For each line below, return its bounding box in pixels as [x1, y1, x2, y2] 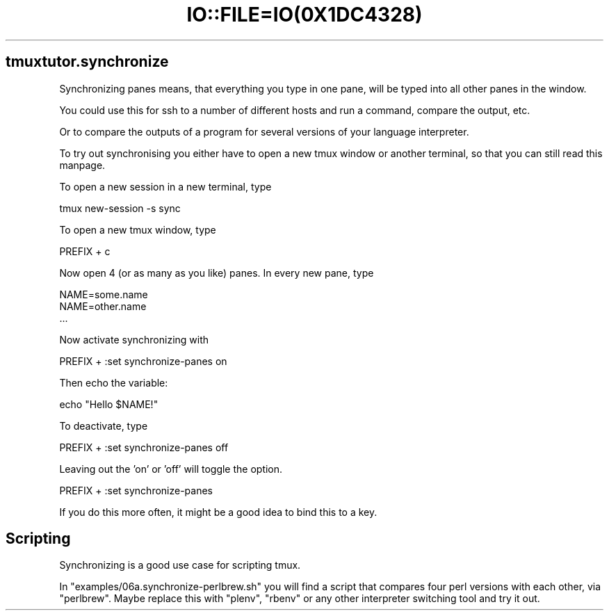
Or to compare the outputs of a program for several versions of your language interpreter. [59, 125, 469, 138]
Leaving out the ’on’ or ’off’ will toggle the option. [59, 462, 283, 475]
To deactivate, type [59, 419, 148, 432]
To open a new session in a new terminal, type [59, 180, 272, 193]
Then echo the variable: [59, 376, 168, 389]
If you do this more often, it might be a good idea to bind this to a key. [59, 505, 377, 518]
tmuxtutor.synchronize [6, 53, 169, 71]
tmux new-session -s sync [59, 202, 181, 214]
